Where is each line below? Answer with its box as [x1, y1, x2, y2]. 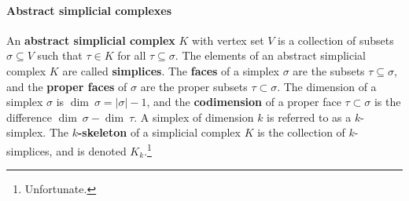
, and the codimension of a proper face [146, 93, 341, 110]
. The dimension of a [277, 78, 377, 94]
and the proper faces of [6, 78, 127, 94]
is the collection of [257, 124, 345, 141]
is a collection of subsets [278, 31, 394, 48]
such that [37, 47, 83, 64]
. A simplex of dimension [134, 108, 254, 125]
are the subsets [293, 62, 365, 79]
